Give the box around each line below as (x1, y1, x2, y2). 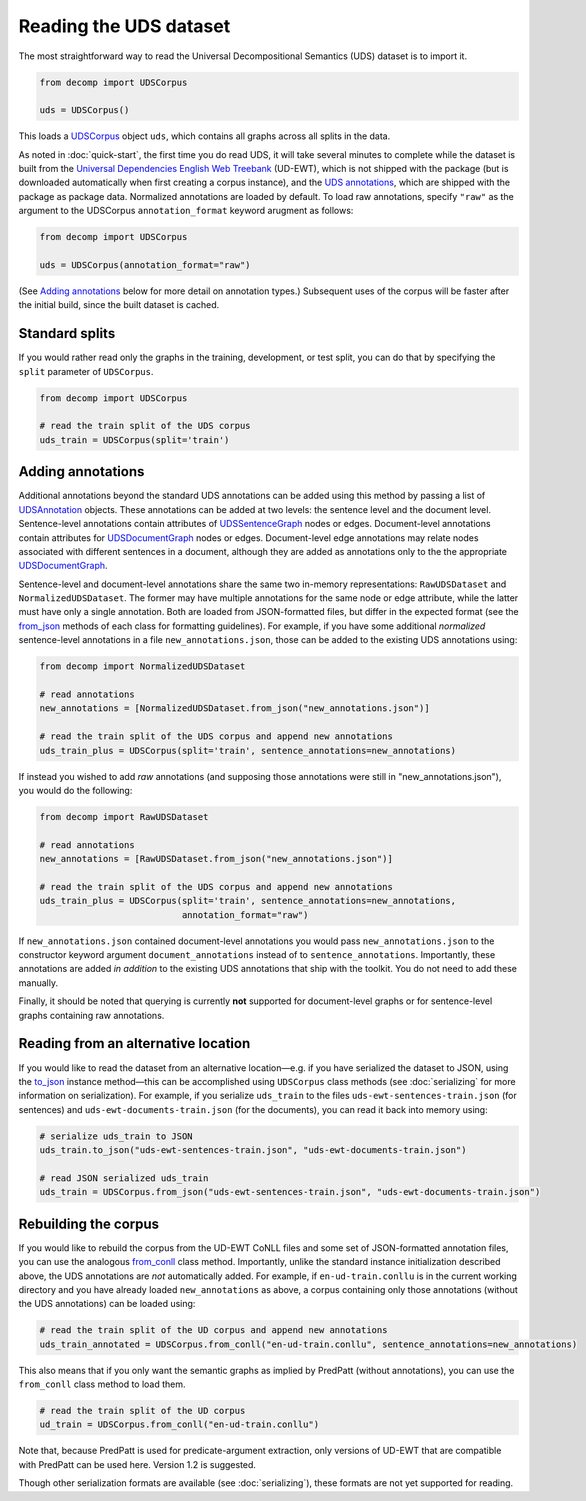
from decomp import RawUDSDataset (39, 811, 209, 822)
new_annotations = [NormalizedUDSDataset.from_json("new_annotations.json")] (39, 703, 430, 714)
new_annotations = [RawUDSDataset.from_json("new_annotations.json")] (39, 853, 394, 865)
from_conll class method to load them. (18, 1378, 186, 1390)
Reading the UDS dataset (18, 15, 231, 37)
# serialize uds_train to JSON (39, 1130, 194, 1142)
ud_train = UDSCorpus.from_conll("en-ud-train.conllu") (39, 1419, 320, 1430)
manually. (18, 976, 59, 989)
